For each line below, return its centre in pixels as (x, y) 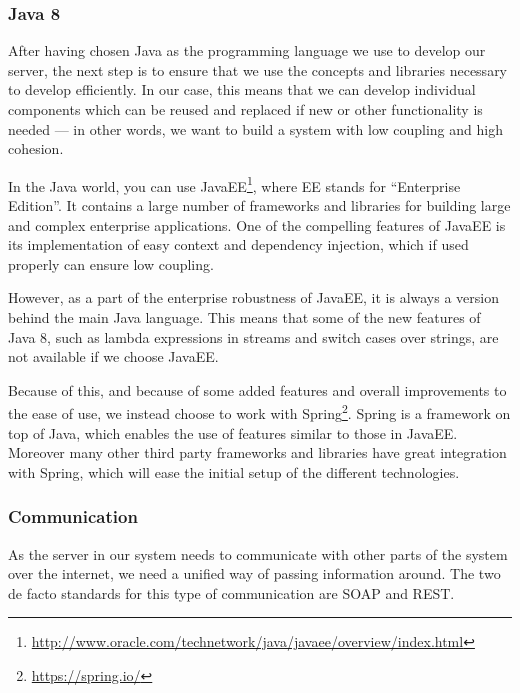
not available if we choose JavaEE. (113, 356)
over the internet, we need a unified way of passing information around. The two (254, 573)
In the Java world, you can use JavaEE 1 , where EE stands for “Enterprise (234, 184)
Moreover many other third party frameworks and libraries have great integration (257, 452)
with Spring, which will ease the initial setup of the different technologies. (234, 471)
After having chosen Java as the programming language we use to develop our (247, 50)
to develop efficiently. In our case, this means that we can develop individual (242, 89)
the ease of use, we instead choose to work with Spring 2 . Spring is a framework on (259, 412)
